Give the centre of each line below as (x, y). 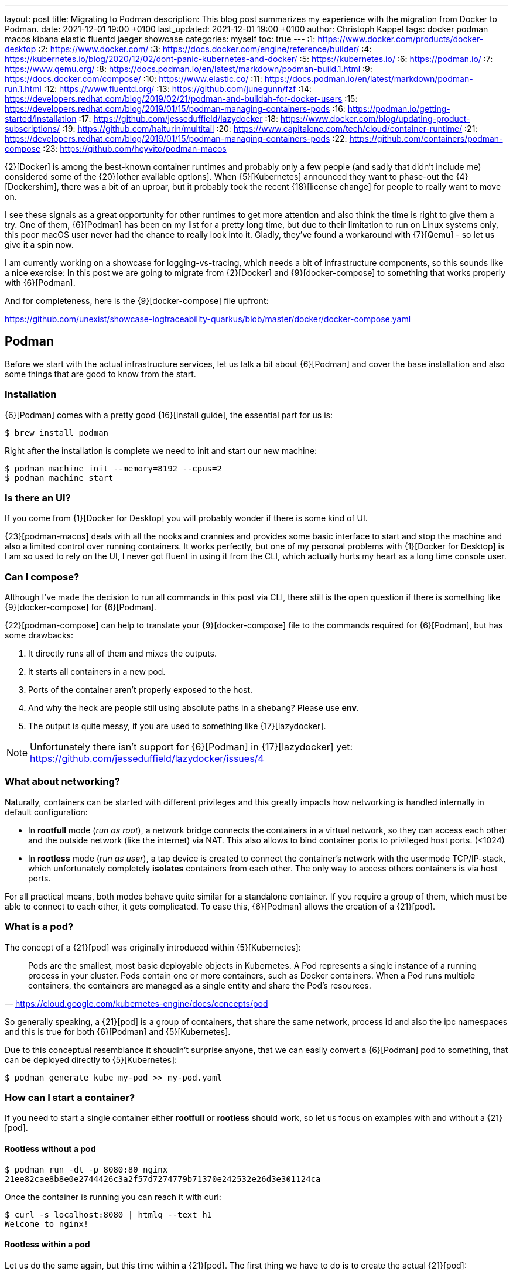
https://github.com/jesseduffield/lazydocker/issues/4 (147, 759)
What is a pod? (39, 927)
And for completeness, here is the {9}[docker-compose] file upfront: (137, 301)
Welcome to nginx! (47, 1224)
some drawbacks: (39, 635)
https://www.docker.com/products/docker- (401, 39)
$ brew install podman (57, 433)
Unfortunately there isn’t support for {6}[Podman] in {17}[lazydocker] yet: (191, 747)
